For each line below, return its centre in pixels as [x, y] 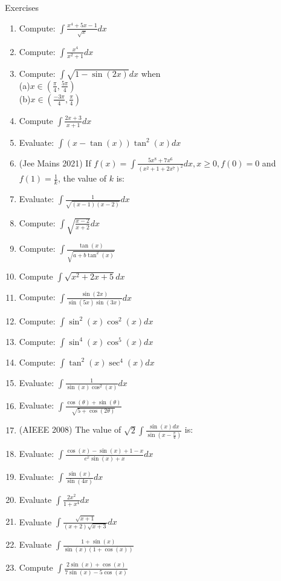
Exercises [22, 7]
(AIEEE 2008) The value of [70, 429]
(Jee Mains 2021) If [55, 162]
